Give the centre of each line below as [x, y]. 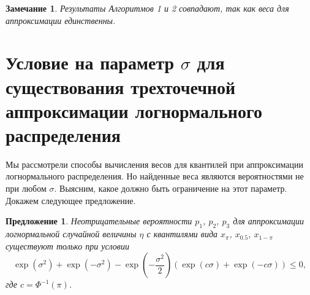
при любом [26, 188]
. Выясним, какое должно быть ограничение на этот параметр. [171, 188]
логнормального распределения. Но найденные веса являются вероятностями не [155, 176]
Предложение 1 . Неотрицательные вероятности [99, 221]
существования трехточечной [121, 86]
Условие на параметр [90, 62]
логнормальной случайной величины [71, 234]
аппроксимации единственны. [61, 20]
